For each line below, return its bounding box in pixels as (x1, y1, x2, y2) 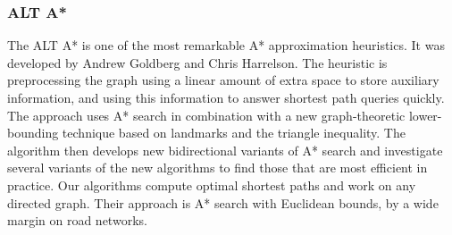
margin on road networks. (7, 211, 147, 230)
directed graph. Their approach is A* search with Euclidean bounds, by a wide (7, 193, 439, 212)
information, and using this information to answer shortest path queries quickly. (7, 88, 445, 106)
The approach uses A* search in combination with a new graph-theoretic (7, 105, 406, 124)
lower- (408, 105, 442, 124)
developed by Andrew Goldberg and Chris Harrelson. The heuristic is (7, 53, 388, 71)
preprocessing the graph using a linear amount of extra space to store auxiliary (7, 71, 439, 89)
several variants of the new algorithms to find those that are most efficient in (7, 158, 428, 177)
